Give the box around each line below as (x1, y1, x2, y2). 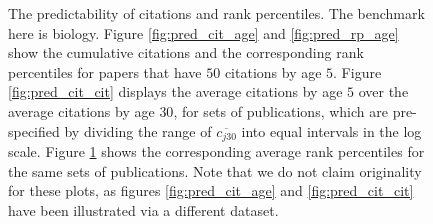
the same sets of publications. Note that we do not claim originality (8, 160, 422, 181)
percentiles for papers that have (8, 61, 202, 82)
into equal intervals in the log (241, 120, 422, 141)
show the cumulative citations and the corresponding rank (8, 42, 364, 63)
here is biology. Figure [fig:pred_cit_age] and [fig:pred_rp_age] (8, 22, 399, 43)
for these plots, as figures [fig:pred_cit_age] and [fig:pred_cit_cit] (8, 180, 414, 201)
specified (8, 120, 60, 141)
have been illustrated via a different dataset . (8, 199, 279, 220)
